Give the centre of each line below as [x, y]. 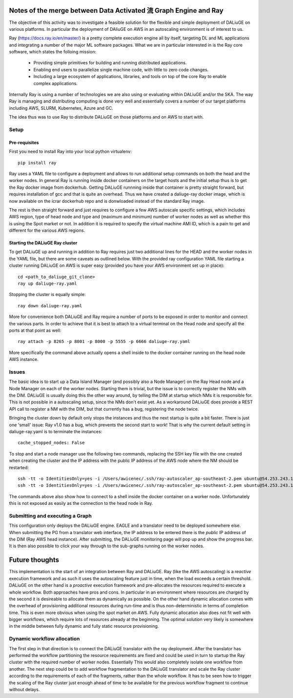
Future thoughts [34, 560]
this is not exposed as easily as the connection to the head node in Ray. [81, 503]
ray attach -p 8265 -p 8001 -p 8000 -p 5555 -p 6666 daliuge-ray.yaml [104, 342]
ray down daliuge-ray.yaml [50, 306]
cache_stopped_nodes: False [51, 443]
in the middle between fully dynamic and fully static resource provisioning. [84, 626]
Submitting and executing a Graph [51, 516]
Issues [17, 372]
